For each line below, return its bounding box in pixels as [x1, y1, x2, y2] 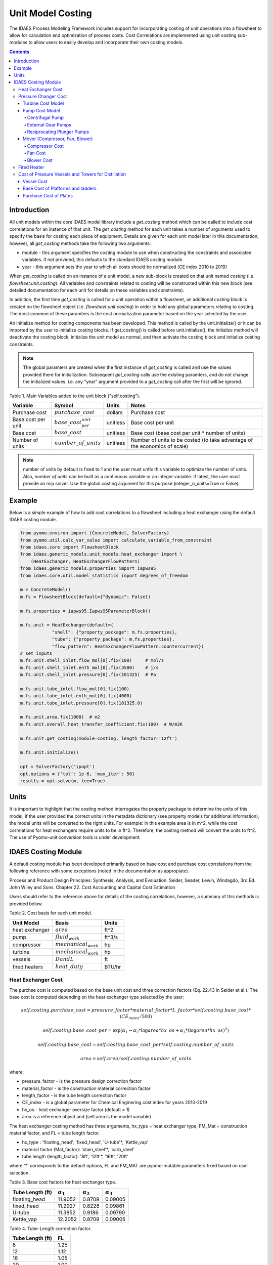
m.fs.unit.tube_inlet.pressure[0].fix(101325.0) [20, 700, 143, 706]
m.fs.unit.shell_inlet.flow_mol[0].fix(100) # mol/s [20, 658, 164, 663]
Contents [9, 49, 30, 55]
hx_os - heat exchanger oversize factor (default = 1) [22, 1106, 130, 1113]
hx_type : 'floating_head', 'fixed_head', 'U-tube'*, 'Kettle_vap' [22, 1139, 149, 1146]
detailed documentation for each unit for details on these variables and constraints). [9, 287, 185, 293]
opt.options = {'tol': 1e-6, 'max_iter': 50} [20, 771, 135, 777]
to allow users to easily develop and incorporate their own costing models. [28, 39, 184, 46]
